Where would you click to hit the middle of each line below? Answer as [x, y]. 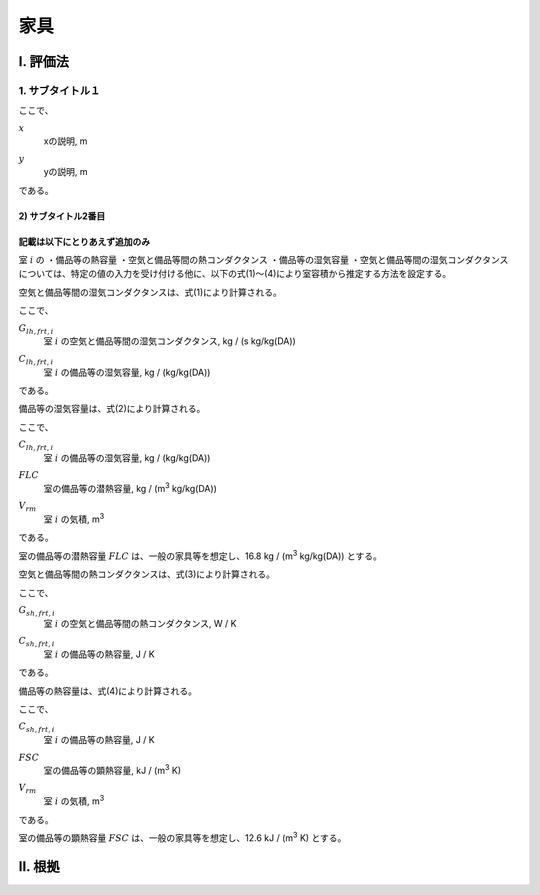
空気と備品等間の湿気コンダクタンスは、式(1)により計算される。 [150, 292]
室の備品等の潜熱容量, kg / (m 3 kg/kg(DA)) [130, 487]
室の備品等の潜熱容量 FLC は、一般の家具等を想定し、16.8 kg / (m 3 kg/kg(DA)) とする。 [200, 555]
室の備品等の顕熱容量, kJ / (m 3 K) [112, 770]
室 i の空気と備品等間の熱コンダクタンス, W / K [140, 623]
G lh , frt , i [36, 329]
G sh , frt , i [36, 611]
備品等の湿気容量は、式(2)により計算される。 [112, 409]
